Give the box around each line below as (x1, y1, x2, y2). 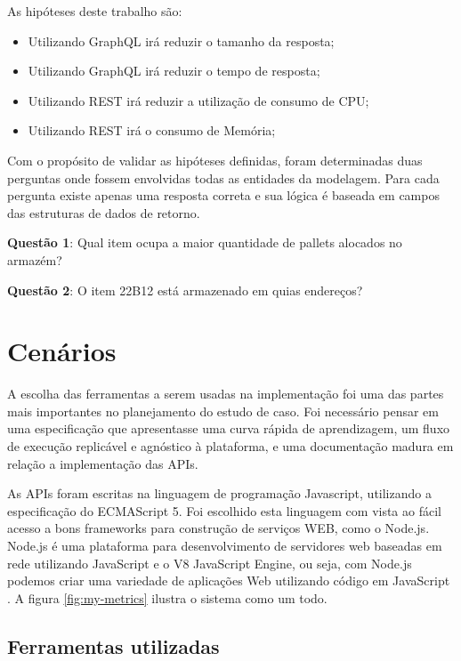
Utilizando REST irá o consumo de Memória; (28, 121, 276, 140)
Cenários (7, 333, 117, 369)
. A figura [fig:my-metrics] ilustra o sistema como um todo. (7, 588, 328, 607)
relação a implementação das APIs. (7, 454, 198, 472)
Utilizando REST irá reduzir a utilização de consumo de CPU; (28, 91, 369, 109)
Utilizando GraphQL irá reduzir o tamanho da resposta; (28, 31, 335, 50)
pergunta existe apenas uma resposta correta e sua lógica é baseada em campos (7, 186, 440, 205)
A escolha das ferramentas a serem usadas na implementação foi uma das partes (7, 384, 444, 403)
